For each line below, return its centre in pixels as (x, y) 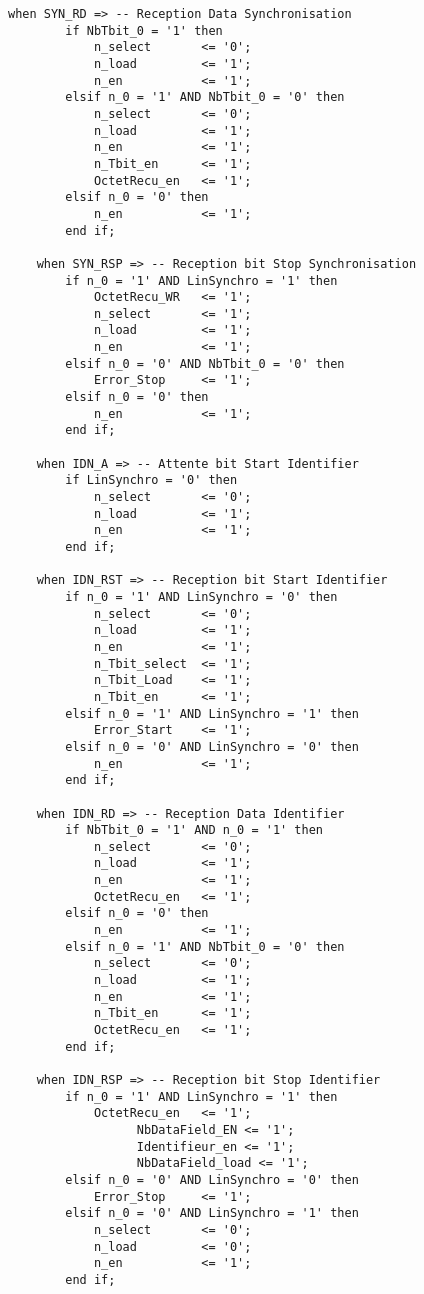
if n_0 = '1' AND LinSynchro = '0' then (201, 596)
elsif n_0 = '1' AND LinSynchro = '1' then (212, 713)
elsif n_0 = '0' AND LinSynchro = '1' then (212, 1213)
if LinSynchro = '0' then (151, 480)
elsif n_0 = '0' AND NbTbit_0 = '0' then (205, 363)
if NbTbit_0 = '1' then (144, 30)
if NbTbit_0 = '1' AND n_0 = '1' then (194, 830)
